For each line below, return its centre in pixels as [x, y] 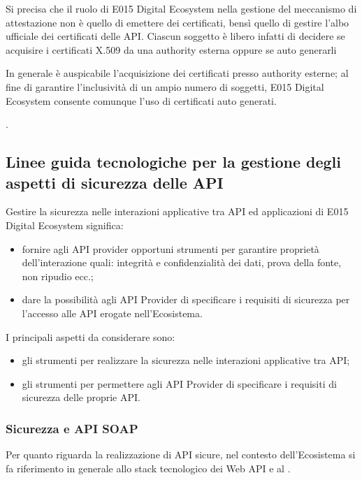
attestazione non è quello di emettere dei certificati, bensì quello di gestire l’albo [178, 22]
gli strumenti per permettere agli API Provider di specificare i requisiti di [179, 383]
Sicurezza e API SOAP [72, 428]
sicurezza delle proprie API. [81, 397]
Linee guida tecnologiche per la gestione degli [173, 162]
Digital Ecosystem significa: [65, 225]
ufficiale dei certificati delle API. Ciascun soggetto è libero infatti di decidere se [175, 36]
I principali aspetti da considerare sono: [90, 336]
